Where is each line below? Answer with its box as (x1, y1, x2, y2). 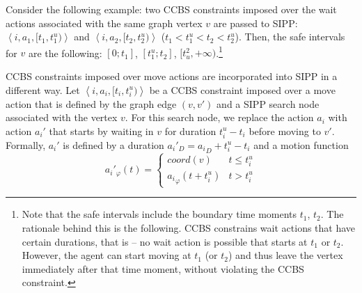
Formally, (6, 137, 46, 152)
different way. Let (6, 82, 80, 97)
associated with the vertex (6, 110, 118, 125)
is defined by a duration (63, 137, 164, 152)
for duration (164, 123, 217, 138)
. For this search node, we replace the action (125, 110, 314, 125)
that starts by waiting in (49, 123, 154, 138)
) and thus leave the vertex (228, 248, 343, 262)
